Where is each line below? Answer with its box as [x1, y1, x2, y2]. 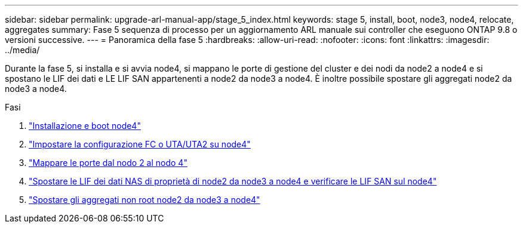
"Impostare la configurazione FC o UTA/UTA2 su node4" [29, 139, 251, 149]
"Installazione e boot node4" [29, 121, 141, 131]
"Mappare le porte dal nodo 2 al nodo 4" [29, 158, 187, 168]
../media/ [5, 45, 40, 55]
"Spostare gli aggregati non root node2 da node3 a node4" [29, 195, 260, 205]
